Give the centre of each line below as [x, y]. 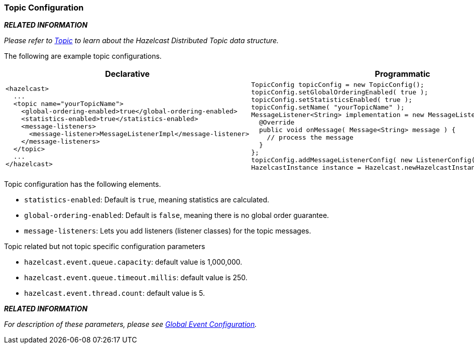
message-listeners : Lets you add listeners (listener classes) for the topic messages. [168, 231]
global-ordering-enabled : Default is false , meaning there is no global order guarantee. [177, 215]
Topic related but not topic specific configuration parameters [105, 247]
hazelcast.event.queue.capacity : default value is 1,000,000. [133, 262]
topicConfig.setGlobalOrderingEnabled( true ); [340, 92]
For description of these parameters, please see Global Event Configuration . [131, 324]
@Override [277, 123]
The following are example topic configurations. [83, 56]
